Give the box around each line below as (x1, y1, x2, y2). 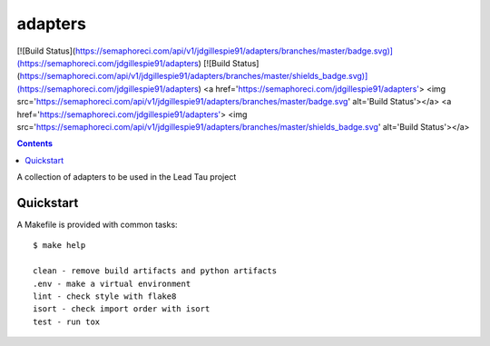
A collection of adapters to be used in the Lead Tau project (16, 172, 237, 183)
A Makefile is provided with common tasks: (16, 219, 178, 230)
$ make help (33, 241, 86, 251)
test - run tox (33, 316, 101, 327)
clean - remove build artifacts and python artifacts (33, 266, 277, 276)
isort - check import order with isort (33, 304, 211, 314)
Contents (16, 138, 54, 149)
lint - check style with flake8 (33, 291, 177, 302)
